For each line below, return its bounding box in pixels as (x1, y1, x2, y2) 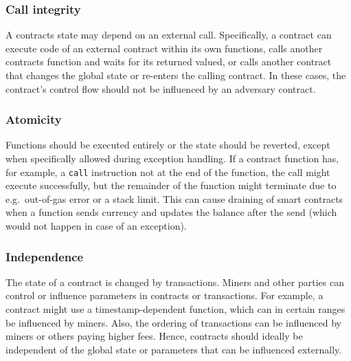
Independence (5, 248, 84, 265)
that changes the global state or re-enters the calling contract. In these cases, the (5, 68, 346, 82)
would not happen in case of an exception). (5, 219, 187, 233)
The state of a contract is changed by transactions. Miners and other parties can (5, 274, 344, 289)
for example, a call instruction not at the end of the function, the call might (5, 164, 330, 179)
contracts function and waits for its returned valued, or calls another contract (5, 54, 332, 69)
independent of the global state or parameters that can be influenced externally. (5, 342, 342, 356)
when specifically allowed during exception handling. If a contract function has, (5, 151, 339, 165)
